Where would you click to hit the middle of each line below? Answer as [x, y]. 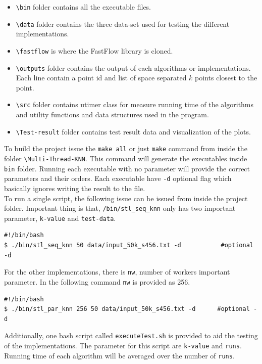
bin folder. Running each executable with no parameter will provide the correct [127, 168]
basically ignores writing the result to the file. [75, 188]
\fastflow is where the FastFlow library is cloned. [94, 50]
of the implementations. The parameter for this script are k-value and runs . [123, 345]
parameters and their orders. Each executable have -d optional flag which [118, 178]
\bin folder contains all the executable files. [84, 7]
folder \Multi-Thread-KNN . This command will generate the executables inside [126, 158]
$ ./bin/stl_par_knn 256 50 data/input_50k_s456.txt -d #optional [127, 309]
